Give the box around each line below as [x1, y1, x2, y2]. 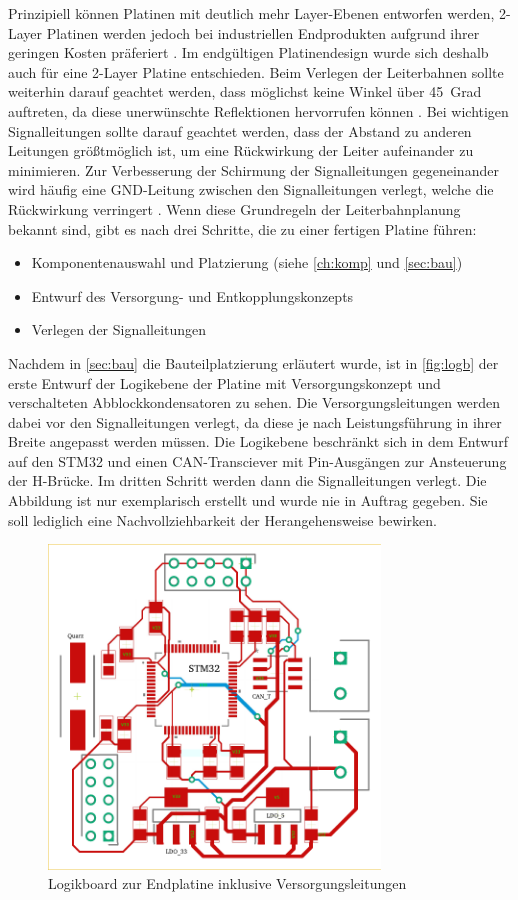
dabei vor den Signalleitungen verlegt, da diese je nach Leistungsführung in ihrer [8, 411, 502, 432]
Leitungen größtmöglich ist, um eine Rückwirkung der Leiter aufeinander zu [8, 140, 474, 161]
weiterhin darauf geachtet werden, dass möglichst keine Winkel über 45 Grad [8, 81, 482, 102]
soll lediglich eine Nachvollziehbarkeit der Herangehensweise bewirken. [8, 509, 437, 530]
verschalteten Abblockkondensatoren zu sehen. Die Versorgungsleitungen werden [8, 392, 500, 413]
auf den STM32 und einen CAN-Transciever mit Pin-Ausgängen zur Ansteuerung [8, 450, 507, 471]
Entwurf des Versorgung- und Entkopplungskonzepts [31, 285, 354, 306]
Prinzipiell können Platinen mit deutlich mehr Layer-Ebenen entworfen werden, [8, 3, 495, 23]
